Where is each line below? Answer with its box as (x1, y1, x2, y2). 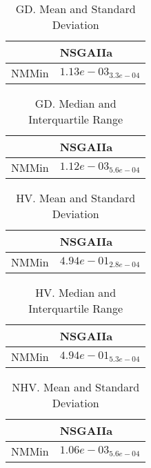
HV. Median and (35, 284, 117, 300)
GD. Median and (34, 95, 117, 111)
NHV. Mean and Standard (12, 379, 140, 395)
